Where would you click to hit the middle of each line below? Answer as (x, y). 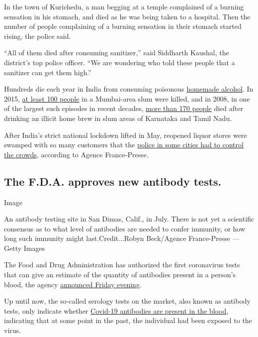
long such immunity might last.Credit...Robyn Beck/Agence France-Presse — (122, 238)
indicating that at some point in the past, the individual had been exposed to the (128, 320)
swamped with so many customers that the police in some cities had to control (124, 145)
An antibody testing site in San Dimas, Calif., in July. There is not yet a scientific (129, 219)
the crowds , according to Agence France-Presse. (76, 154)
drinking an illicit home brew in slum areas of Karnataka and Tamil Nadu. (118, 118)
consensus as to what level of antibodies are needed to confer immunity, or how (125, 228)
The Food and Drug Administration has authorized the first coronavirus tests (122, 265)
